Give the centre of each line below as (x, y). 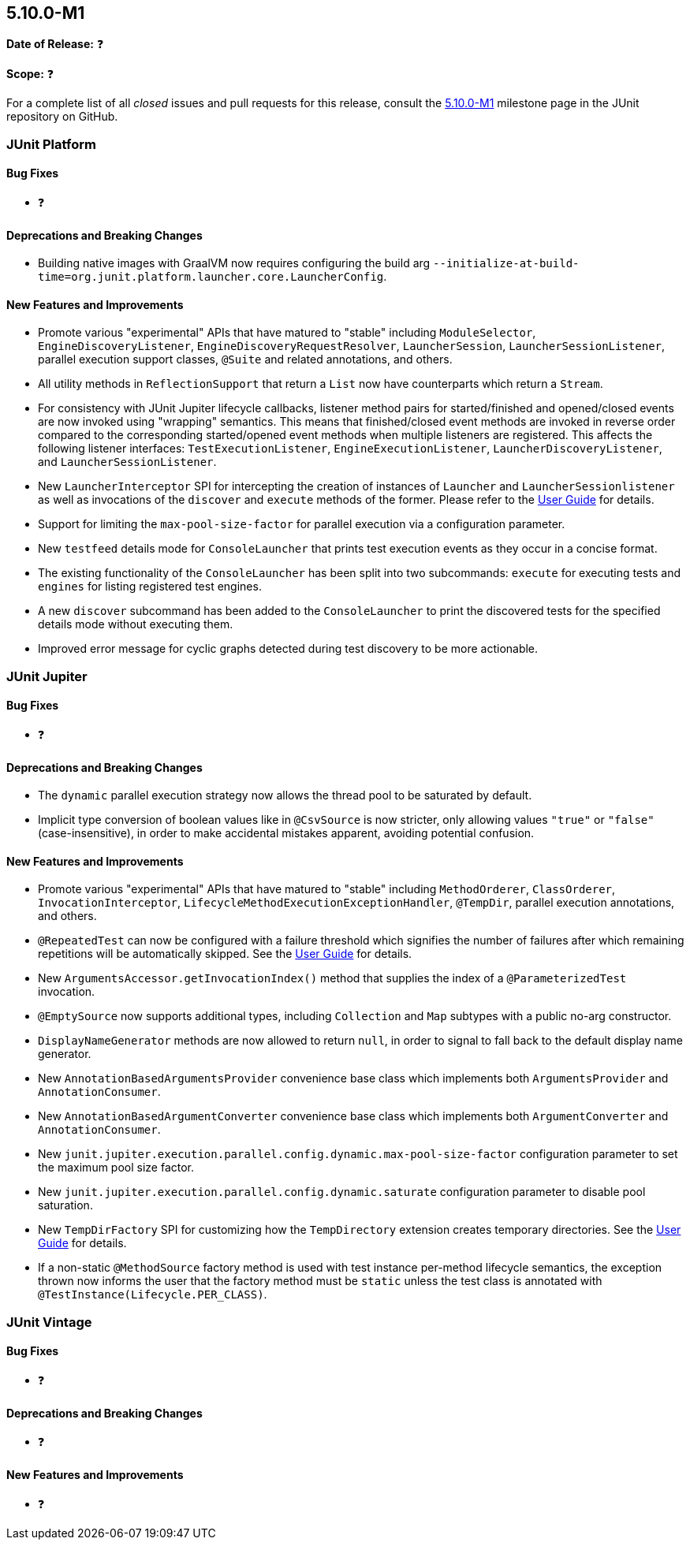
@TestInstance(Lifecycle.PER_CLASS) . (153, 1295)
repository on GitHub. (62, 117)
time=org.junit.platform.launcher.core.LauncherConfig (211, 277)
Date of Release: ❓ (55, 44)
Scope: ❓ (30, 74)
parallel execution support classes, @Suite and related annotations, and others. (245, 359)
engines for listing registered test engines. (150, 587)
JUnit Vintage (49, 1322)
